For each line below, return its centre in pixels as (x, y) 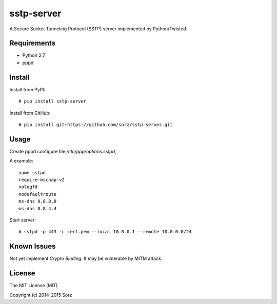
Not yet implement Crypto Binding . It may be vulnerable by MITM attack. (86, 258)
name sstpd (32, 173)
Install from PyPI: (27, 89)
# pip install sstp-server (53, 102)
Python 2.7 (34, 55)
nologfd (28, 187)
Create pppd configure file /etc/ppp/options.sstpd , (63, 151)
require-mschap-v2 (42, 180)
